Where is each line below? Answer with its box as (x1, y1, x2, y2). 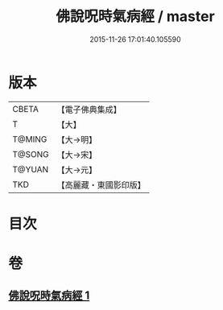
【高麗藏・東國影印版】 (56, 179, 147, 190)
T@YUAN (12, 163, 49, 175)
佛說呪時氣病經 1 (8, 289, 90, 303)
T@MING (12, 134, 47, 145)
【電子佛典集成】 (56, 104, 122, 115)
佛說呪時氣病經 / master (56, 7, 215, 26)
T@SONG (12, 148, 50, 159)
